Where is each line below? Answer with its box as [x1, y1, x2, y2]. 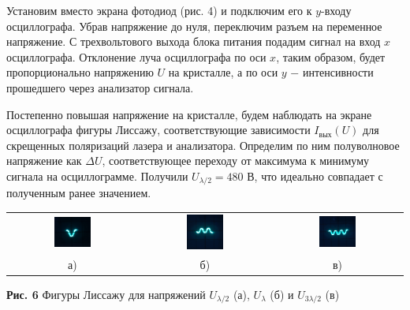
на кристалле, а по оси [168, 64, 278, 80]
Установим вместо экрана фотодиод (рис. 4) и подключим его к [6, 2, 312, 18]
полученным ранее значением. [6, 185, 151, 201]
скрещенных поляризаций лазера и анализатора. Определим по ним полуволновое [6, 136, 400, 153]
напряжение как [6, 152, 82, 169]
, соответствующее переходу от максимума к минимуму [102, 152, 370, 169]
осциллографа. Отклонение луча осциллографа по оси [6, 48, 266, 65]
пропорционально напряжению [6, 64, 154, 80]
